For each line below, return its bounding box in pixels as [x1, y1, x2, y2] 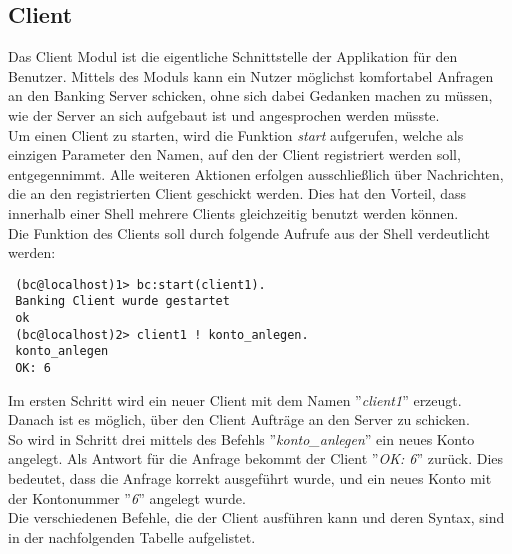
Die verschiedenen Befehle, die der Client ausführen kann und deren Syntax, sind [8, 507, 505, 528]
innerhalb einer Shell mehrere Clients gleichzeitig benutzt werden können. [8, 202, 459, 223]
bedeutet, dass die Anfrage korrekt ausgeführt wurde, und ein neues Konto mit [8, 468, 492, 489]
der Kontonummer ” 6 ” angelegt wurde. [8, 487, 246, 508]
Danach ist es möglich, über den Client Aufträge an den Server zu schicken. [8, 409, 470, 430]
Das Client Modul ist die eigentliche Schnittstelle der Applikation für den [8, 46, 458, 67]
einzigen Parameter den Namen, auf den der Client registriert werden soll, [8, 144, 461, 165]
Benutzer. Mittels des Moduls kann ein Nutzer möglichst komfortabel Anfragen [8, 65, 494, 86]
